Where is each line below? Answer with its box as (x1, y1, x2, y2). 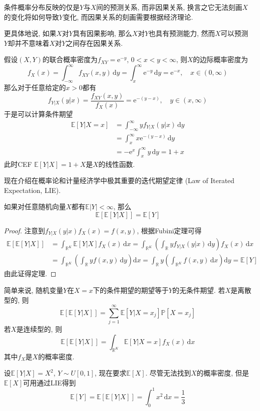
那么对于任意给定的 (4, 82, 66, 93)
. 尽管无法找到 (145, 368, 191, 378)
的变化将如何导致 (4, 11, 59, 22)
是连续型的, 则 (16, 324, 62, 334)
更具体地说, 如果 (4, 28, 57, 38)
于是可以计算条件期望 (4, 108, 73, 119)
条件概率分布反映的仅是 (4, 2, 80, 12)
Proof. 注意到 (4, 225, 45, 235)
